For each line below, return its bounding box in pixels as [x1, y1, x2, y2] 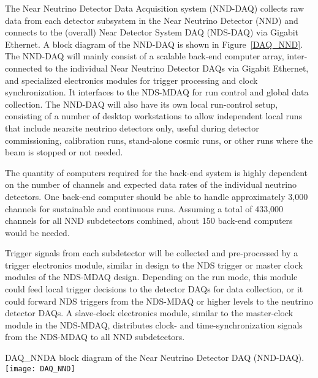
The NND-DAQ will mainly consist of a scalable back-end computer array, [5, 50, 284, 62]
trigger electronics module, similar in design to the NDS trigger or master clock [5, 258, 303, 271]
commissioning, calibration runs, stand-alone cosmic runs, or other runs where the [5, 133, 313, 146]
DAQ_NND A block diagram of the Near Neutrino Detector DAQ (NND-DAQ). [5, 351, 305, 364]
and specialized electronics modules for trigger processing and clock [5, 73, 258, 86]
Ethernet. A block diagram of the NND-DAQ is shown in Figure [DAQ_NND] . [5, 37, 303, 50]
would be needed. [5, 226, 70, 239]
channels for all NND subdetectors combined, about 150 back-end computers [5, 214, 293, 227]
